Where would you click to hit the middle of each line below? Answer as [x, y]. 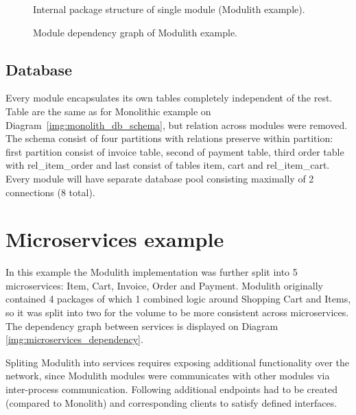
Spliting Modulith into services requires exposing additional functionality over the [178, 362]
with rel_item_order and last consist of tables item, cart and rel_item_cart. [168, 165]
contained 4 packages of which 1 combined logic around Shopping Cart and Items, [178, 299]
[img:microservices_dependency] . [74, 339]
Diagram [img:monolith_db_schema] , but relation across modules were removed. [177, 125]
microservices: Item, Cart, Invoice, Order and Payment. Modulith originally [164, 285]
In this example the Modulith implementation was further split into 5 [152, 272]
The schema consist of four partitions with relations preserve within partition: [169, 138]
